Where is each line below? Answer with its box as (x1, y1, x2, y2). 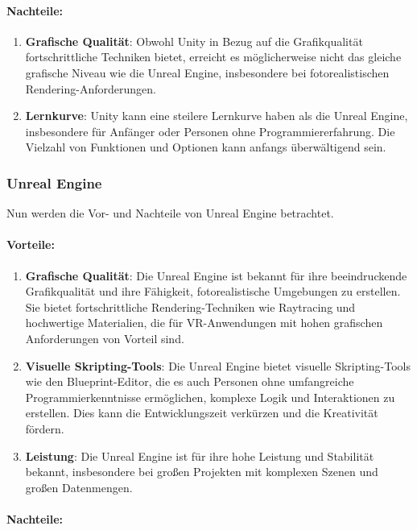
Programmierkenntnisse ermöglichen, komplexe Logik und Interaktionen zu (25, 388, 395, 405)
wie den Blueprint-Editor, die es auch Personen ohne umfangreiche (25, 373, 354, 390)
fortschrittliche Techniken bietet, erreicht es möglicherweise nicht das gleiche (25, 48, 402, 65)
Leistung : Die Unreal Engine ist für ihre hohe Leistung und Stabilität (25, 447, 374, 464)
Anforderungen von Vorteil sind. (25, 329, 184, 346)
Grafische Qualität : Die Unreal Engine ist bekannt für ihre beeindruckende (25, 267, 407, 284)
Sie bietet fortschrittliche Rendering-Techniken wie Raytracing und (25, 298, 356, 315)
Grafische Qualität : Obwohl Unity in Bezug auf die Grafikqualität (25, 32, 363, 49)
